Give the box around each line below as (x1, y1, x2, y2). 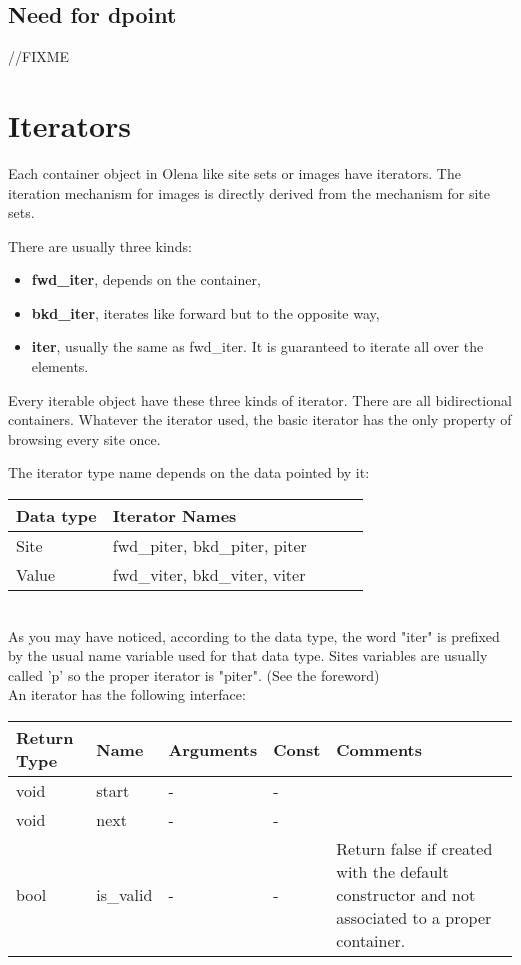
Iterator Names (112, 504, 237, 528)
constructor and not (336, 883, 476, 907)
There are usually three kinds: (8, 235, 192, 256)
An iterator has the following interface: (8, 684, 246, 705)
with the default (336, 860, 449, 884)
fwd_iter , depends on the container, (31, 269, 261, 290)
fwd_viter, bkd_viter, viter (112, 563, 306, 587)
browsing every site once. (8, 428, 161, 449)
